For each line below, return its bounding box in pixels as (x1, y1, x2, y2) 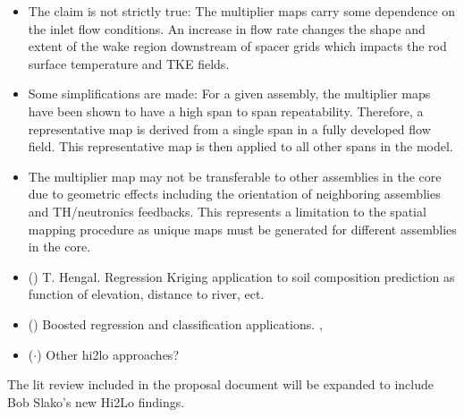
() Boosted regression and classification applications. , (28, 314, 323, 333)
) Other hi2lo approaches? (37, 345, 179, 363)
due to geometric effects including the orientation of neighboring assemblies (28, 184, 441, 203)
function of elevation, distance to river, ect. (28, 285, 265, 303)
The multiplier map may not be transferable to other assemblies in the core (28, 166, 442, 185)
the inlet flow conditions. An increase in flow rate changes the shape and (28, 19, 426, 38)
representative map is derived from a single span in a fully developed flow (28, 119, 431, 138)
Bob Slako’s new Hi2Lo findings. (7, 392, 185, 411)
